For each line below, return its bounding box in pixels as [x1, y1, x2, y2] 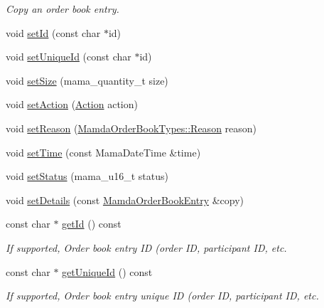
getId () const [62, 216, 121, 231]
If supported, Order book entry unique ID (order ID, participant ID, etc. [6, 288, 319, 303]
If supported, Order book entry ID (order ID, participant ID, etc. [6, 240, 287, 255]
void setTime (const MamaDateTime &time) [6, 144, 201, 159]
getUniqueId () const [62, 264, 153, 279]
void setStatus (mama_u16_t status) [6, 169, 168, 184]
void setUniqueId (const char [6, 49, 131, 64]
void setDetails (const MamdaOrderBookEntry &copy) [6, 192, 244, 207]
